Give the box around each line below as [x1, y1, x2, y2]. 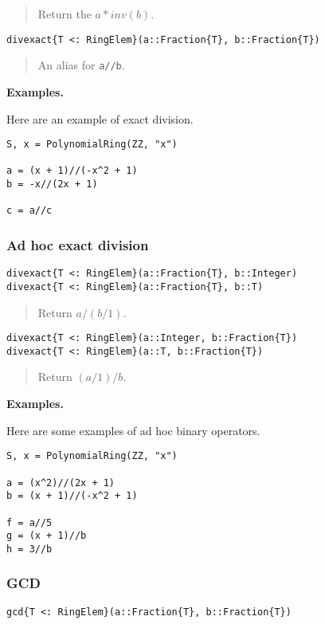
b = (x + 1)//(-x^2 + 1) [6, 490, 138, 502]
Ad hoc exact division [6, 234, 149, 254]
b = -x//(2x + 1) [6, 179, 98, 190]
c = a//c [6, 205, 53, 217]
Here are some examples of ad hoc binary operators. [6, 422, 260, 438]
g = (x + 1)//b [6, 530, 87, 542]
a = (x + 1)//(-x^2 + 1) [6, 165, 138, 177]
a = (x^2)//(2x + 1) [6, 477, 116, 489]
